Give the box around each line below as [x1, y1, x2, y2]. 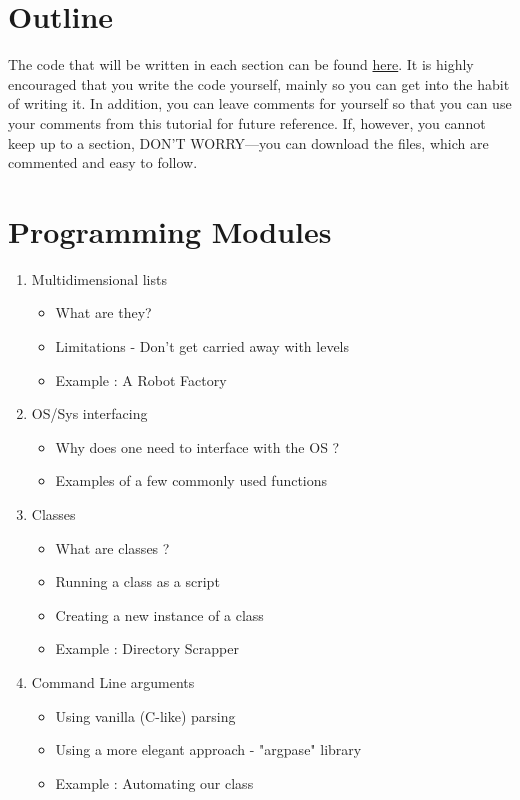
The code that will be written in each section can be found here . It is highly [8, 54, 474, 75]
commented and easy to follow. [8, 152, 198, 173]
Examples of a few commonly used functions [55, 470, 328, 491]
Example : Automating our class [55, 772, 254, 793]
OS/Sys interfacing [31, 403, 148, 424]
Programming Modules [8, 210, 332, 251]
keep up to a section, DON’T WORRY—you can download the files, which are [8, 132, 489, 153]
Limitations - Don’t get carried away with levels [55, 336, 350, 356]
